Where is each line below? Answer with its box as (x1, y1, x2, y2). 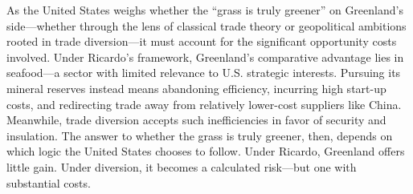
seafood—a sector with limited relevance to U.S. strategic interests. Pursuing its (6, 64, 401, 81)
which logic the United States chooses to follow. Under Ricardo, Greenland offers (6, 143, 405, 160)
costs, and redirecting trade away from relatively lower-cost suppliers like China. (6, 95, 402, 112)
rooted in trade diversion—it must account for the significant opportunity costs (6, 33, 397, 50)
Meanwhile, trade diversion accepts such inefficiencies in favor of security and (6, 111, 386, 128)
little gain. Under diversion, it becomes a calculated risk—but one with (6, 158, 357, 175)
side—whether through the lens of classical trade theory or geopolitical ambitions (6, 17, 407, 34)
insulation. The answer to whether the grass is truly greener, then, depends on (6, 127, 393, 143)
